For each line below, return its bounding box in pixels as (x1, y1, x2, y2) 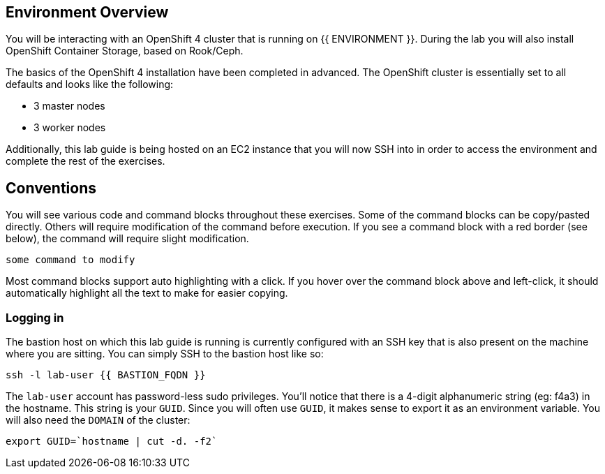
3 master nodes (33, 100, 105, 112)
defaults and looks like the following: (6, 78, 174, 91)
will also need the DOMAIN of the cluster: (6, 414, 191, 427)
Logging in (6, 310, 64, 325)
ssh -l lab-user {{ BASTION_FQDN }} (6, 369, 206, 381)
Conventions (6, 179, 97, 197)
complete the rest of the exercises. (6, 155, 165, 168)
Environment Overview (6, 3, 169, 21)
